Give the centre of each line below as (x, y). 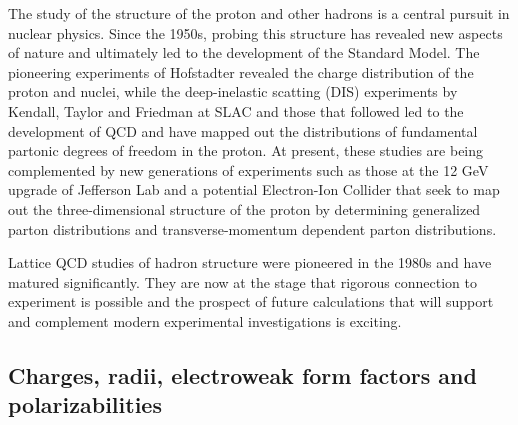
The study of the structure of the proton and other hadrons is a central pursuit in (259, 13)
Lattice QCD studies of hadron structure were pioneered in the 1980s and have (250, 262)
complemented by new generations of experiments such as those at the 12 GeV (248, 169)
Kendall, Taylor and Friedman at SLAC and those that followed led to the (236, 110)
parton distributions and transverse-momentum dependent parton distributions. (252, 228)
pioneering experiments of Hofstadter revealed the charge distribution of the (241, 71)
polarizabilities (85, 404)
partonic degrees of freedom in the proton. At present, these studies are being (246, 150)
